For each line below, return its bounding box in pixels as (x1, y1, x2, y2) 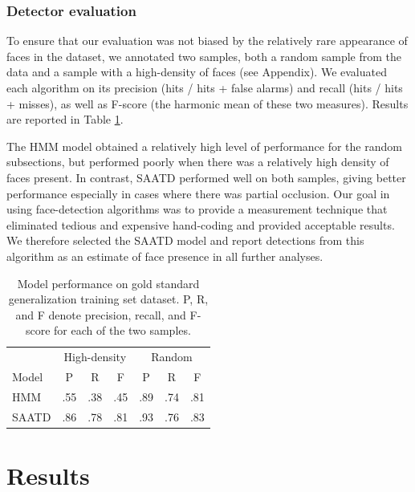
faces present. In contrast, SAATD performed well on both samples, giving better (6, 169, 406, 185)
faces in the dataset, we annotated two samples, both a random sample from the (6, 47, 401, 64)
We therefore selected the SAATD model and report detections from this (6, 232, 364, 249)
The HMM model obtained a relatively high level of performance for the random (6, 137, 402, 154)
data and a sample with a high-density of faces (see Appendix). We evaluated (6, 63, 387, 80)
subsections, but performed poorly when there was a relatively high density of (6, 153, 389, 170)
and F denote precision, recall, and (15, 306, 186, 323)
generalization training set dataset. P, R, (8, 291, 209, 307)
